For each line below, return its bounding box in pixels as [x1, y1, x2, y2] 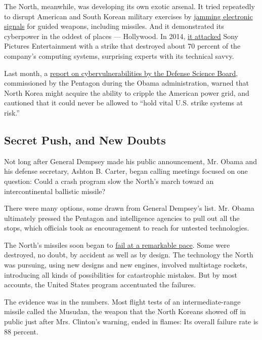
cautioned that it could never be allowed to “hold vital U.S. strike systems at [4, 97, 243, 108]
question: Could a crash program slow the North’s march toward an [4, 175, 214, 186]
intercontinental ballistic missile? [4, 185, 106, 196]
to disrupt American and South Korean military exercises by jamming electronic [4, 11, 253, 21]
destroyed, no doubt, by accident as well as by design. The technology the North [4, 249, 253, 260]
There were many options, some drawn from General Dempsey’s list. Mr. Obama [4, 203, 254, 213]
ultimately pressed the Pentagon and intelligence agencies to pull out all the [4, 212, 240, 223]
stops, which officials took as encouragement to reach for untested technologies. [4, 222, 249, 233]
